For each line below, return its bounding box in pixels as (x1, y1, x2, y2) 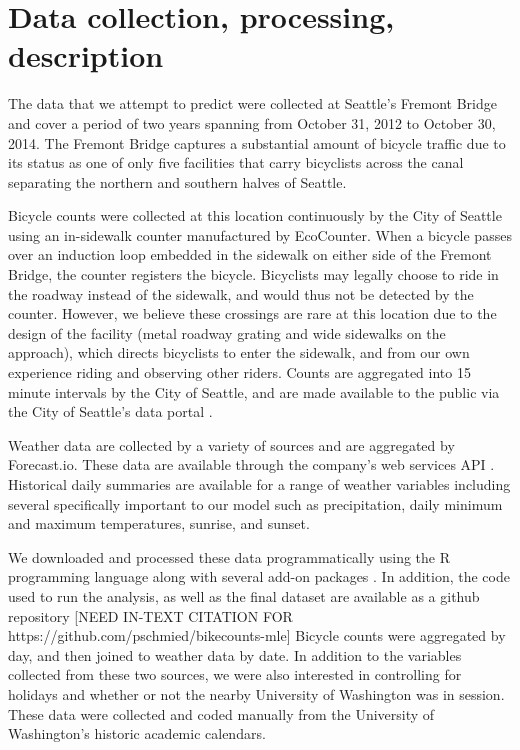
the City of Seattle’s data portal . (8, 401, 213, 422)
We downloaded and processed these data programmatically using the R (8, 546, 451, 567)
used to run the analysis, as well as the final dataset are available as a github (8, 585, 480, 606)
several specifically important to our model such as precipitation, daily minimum (8, 493, 503, 514)
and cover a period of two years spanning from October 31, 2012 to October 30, (8, 112, 496, 133)
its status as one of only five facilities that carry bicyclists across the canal (8, 152, 464, 173)
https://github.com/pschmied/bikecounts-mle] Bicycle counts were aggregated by (8, 625, 506, 646)
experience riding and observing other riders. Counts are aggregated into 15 (8, 362, 471, 383)
